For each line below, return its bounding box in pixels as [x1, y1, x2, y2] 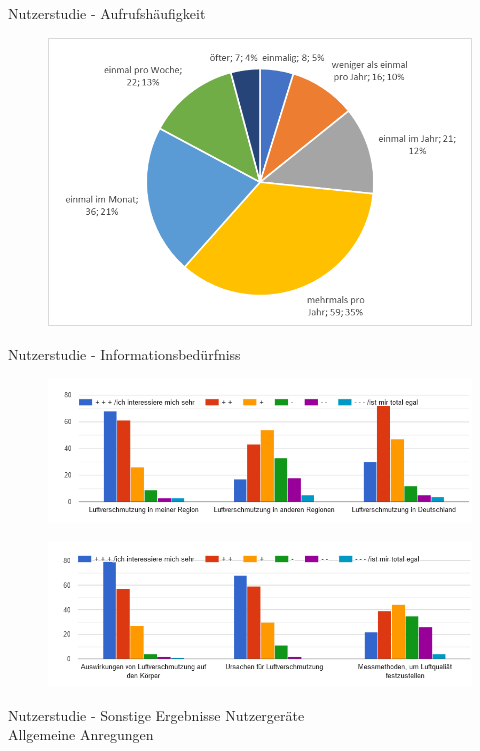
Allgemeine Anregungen [8, 724, 154, 745]
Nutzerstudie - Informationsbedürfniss [8, 344, 241, 365]
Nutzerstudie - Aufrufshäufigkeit [8, 3, 206, 23]
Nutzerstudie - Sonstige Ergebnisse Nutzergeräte [8, 704, 305, 725]
